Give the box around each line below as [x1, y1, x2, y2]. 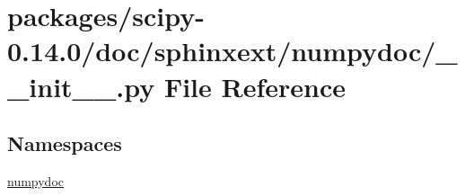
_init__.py [7, 67, 155, 104]
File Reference [163, 67, 347, 104]
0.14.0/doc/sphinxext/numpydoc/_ [7, 32, 458, 69]
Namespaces [7, 129, 122, 157]
